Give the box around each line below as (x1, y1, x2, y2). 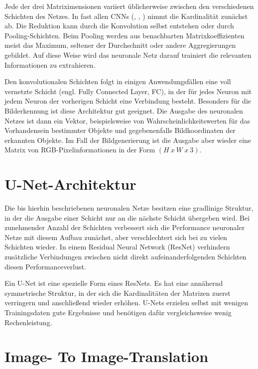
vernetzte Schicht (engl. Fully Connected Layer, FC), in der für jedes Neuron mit (4, 86, 252, 96)
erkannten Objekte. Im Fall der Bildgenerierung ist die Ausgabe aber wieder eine (4, 134, 252, 145)
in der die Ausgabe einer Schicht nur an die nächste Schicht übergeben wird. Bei (4, 212, 250, 223)
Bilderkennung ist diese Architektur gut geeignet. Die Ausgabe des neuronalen (4, 105, 243, 116)
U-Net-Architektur (4, 174, 136, 194)
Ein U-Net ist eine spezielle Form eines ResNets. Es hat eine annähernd (4, 278, 223, 288)
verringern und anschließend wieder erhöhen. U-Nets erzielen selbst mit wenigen (4, 297, 248, 308)
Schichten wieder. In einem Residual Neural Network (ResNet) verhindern (4, 242, 230, 252)
